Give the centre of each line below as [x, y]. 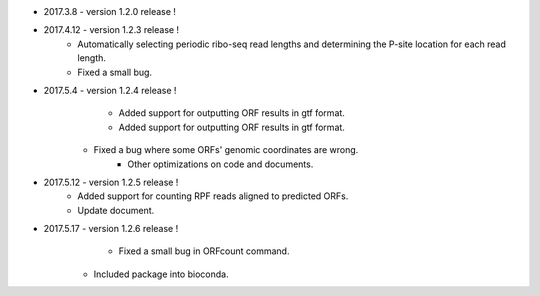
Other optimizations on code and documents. [220, 164]
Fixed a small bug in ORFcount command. [204, 251]
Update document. [116, 210]
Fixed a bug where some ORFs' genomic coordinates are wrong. [226, 150]
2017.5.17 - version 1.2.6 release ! [111, 229]
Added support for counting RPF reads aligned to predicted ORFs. [213, 196]
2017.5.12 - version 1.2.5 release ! [111, 182]
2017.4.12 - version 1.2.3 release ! [111, 30]
